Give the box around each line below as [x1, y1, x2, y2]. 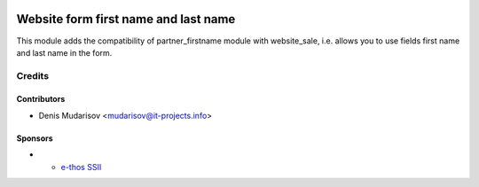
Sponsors [16, 133, 53, 144]
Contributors [16, 94, 66, 105]
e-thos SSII [60, 161, 102, 172]
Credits [16, 69, 49, 82]
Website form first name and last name [16, 12, 236, 27]
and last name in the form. [16, 47, 113, 58]
